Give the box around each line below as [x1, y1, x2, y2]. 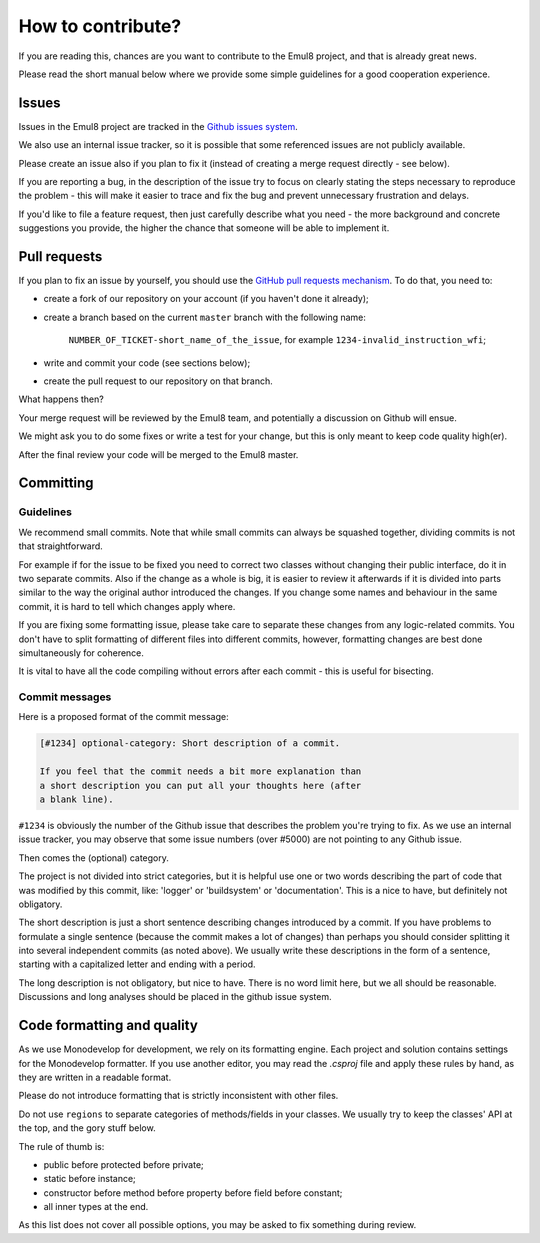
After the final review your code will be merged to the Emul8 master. [18, 448, 299, 460]
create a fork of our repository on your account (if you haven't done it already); [43, 293, 369, 305]
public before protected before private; [43, 1158, 204, 1170]
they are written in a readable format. [18, 1071, 172, 1083]
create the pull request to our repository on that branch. [43, 375, 274, 387]
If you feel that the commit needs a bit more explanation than [39, 766, 362, 777]
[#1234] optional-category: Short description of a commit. [39, 738, 341, 749]
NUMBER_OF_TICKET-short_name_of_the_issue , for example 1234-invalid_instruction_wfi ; [68, 334, 487, 346]
